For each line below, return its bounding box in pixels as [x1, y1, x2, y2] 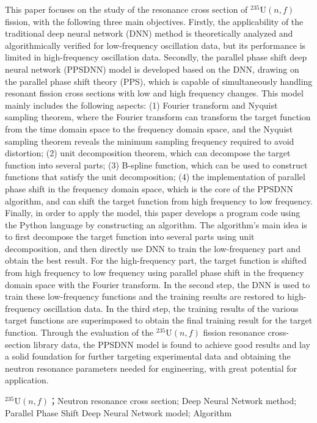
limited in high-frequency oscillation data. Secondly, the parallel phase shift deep [5, 51, 307, 63]
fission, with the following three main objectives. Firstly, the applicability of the [5, 15, 304, 27]
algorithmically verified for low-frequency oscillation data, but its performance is [5, 38, 306, 51]
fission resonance [203, 326, 265, 339]
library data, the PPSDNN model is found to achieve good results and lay [33, 338, 310, 350]
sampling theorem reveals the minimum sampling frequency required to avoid [5, 134, 294, 147]
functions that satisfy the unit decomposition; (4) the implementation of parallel [5, 170, 305, 183]
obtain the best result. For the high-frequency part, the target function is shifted [5, 254, 307, 267]
